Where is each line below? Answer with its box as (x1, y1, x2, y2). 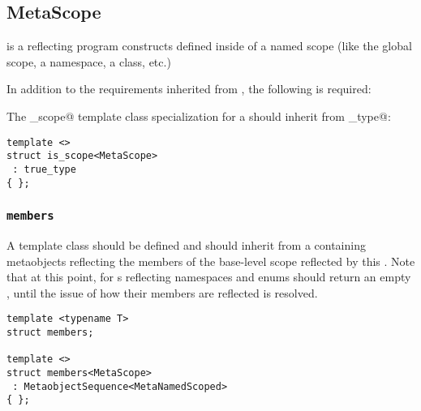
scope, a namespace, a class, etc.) (6, 53, 171, 70)
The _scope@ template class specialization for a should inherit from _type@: (6, 107, 391, 124)
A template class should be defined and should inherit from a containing (6, 236, 366, 253)
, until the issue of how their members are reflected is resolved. (6, 284, 318, 301)
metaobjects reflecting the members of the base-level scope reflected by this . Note (6, 252, 415, 269)
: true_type (12, 163, 76, 175)
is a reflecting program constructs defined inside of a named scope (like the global (6, 37, 412, 54)
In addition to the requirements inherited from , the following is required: (6, 80, 372, 97)
